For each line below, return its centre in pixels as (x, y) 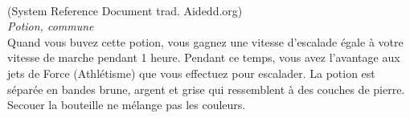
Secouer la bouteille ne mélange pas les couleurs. (127, 105)
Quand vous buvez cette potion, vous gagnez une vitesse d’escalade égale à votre (205, 41)
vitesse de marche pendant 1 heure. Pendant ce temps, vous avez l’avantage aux (204, 57)
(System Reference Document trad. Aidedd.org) (125, 10)
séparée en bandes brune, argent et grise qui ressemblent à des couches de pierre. (206, 89)
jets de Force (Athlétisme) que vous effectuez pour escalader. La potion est (191, 73)
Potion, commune (51, 26)
